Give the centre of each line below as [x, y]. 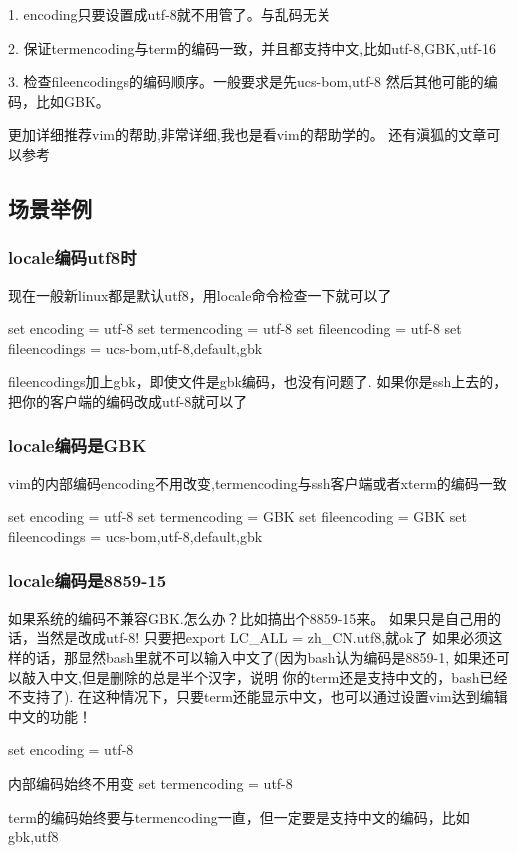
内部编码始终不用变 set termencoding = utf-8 [150, 782]
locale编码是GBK [77, 445]
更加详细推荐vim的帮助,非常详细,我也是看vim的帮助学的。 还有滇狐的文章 [247, 134]
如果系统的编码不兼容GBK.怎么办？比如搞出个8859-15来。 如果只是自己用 [248, 617]
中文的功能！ [50, 715]
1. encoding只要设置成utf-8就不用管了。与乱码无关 [169, 14]
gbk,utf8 [33, 836]
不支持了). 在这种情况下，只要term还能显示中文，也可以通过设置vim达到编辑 [258, 696]
